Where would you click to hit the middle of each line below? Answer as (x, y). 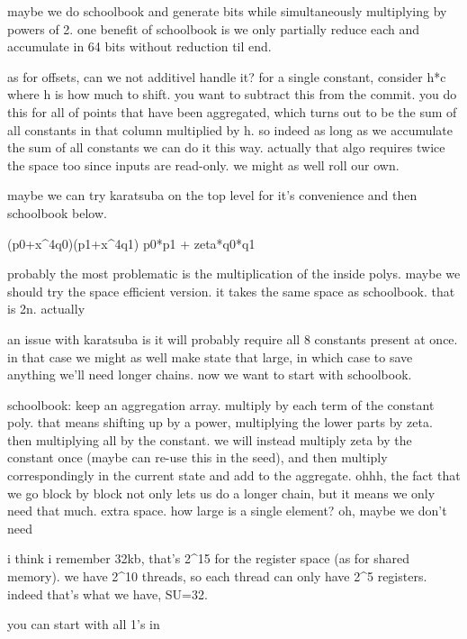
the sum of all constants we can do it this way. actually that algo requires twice (226, 147)
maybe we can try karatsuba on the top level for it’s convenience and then (212, 195)
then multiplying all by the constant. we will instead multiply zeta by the (210, 439)
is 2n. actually (46, 309)
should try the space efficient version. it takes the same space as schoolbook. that (231, 291)
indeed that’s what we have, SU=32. (108, 593)
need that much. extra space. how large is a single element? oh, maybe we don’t (227, 511)
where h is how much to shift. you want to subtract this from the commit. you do (232, 94)
